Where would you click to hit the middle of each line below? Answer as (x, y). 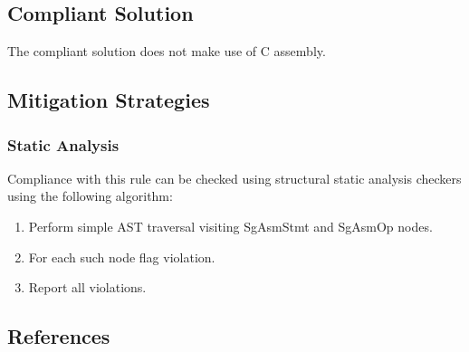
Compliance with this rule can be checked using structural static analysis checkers (234, 178)
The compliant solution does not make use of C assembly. (167, 51)
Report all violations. (87, 287)
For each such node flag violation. (122, 257)
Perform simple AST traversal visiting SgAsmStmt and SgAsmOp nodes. (230, 226)
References (59, 336)
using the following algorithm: (90, 196)
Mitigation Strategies (109, 100)
